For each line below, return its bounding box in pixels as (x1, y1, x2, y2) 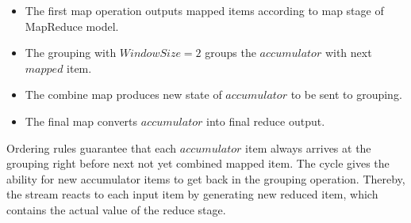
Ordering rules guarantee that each (6, 139, 177, 156)
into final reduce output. (206, 112, 325, 129)
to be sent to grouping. (290, 86, 402, 103)
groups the (205, 44, 256, 61)
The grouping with (25, 44, 117, 61)
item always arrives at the (245, 139, 371, 156)
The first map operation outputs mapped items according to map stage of (25, 2, 384, 18)
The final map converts (25, 112, 138, 129)
